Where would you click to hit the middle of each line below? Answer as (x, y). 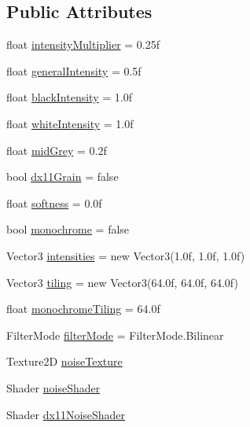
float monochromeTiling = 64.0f (83, 309)
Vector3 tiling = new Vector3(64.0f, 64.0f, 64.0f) (122, 282)
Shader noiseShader (53, 387)
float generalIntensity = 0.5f (74, 70)
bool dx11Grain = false (63, 177)
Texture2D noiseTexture (64, 361)
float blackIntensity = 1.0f (69, 97)
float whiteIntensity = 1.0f (70, 123)
